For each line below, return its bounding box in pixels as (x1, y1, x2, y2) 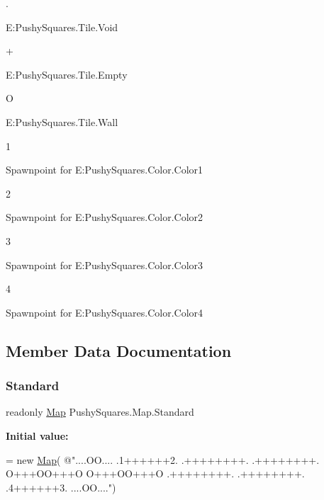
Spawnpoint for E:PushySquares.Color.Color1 (6, 162, 203, 177)
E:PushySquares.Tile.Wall (6, 114, 118, 129)
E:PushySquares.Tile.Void (6, 19, 118, 34)
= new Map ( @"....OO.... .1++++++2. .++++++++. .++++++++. (6, 452, 320, 467)
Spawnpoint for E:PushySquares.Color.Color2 (6, 210, 203, 225)
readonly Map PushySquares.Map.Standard (6, 404, 194, 419)
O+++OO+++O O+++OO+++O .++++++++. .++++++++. (6, 466, 305, 481)
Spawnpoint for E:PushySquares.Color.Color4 (6, 305, 203, 319)
